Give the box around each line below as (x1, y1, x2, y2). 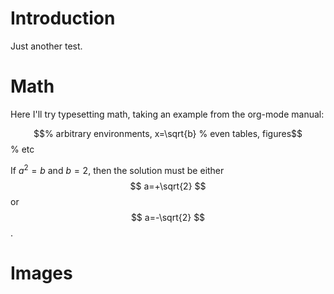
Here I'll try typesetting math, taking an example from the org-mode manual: (10, 108, 325, 120)
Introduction (10, 7, 116, 30)
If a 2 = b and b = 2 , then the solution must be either (10, 162, 225, 176)
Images (10, 262, 73, 284)
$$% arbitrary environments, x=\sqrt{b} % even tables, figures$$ (33, 127, 303, 139)
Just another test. (10, 40, 83, 52)
